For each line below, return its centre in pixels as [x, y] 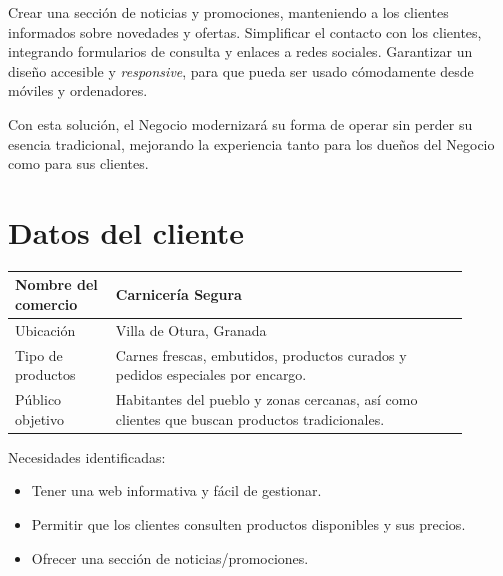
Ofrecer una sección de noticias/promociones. [170, 557]
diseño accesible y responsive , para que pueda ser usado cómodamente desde [241, 70]
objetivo [40, 418]
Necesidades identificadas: [87, 456]
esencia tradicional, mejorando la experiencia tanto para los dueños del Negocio [251, 143]
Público [38, 399]
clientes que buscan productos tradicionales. [250, 418]
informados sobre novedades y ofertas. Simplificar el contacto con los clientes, [245, 31]
